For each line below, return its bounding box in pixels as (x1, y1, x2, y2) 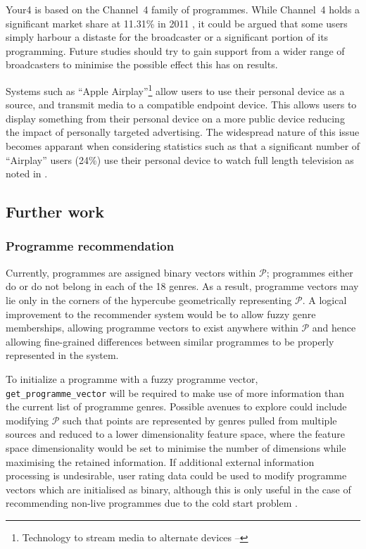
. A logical (302, 292, 347, 307)
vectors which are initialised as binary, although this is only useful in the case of (6, 481, 351, 496)
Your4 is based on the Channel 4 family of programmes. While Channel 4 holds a (6, 2, 360, 16)
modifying (6, 412, 49, 427)
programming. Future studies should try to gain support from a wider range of (6, 43, 345, 58)
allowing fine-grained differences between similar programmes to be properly (6, 334, 334, 348)
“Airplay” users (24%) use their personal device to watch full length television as (6, 152, 354, 167)
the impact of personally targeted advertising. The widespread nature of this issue (6, 125, 360, 139)
